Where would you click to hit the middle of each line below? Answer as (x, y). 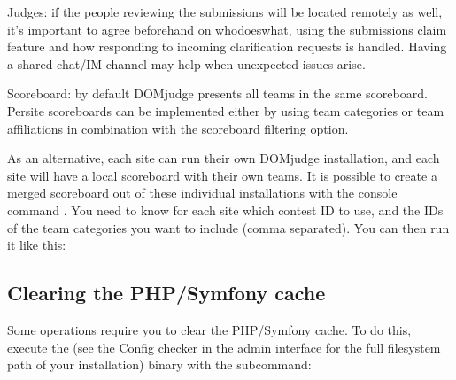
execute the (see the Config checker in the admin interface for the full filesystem (224, 347)
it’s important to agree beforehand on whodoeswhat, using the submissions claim (227, 29)
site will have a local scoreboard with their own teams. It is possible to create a (222, 175)
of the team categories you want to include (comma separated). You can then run (228, 227)
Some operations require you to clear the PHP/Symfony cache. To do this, (209, 329)
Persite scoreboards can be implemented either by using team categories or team (226, 110)
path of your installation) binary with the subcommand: (159, 364)
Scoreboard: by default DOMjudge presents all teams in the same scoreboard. (217, 93)
